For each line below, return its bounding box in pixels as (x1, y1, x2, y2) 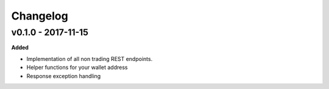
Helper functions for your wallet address (26, 64, 128, 71)
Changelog (11, 9, 68, 23)
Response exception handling (26, 72, 101, 79)
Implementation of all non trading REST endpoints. (26, 55, 153, 62)
